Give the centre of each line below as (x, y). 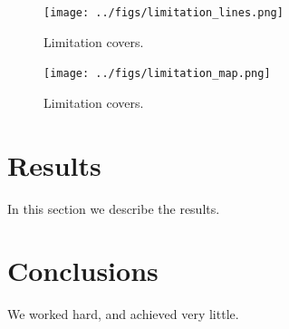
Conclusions (83, 271)
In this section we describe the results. (114, 208)
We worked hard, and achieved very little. (123, 314)
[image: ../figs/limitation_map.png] (157, 74)
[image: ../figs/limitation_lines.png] (164, 13)
